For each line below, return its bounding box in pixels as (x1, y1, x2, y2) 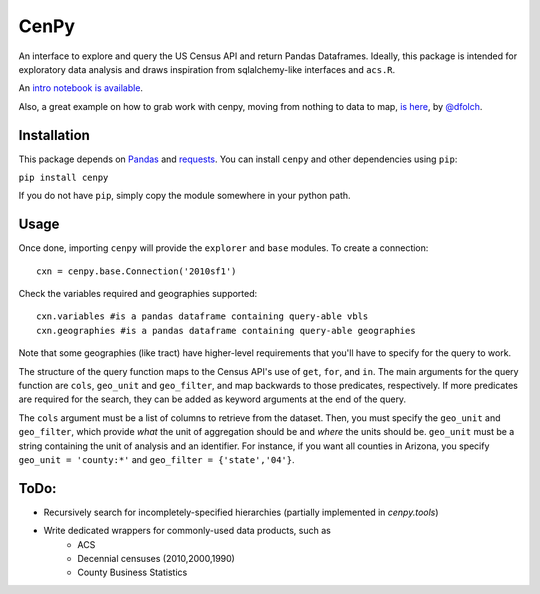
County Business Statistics (77, 566, 188, 579)
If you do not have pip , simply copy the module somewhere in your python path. (18, 190, 351, 202)
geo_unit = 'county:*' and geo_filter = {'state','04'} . (18, 454, 295, 465)
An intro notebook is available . (18, 82, 144, 94)
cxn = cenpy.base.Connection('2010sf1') (36, 265, 237, 277)
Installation (18, 126, 90, 144)
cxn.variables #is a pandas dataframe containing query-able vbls (36, 311, 369, 322)
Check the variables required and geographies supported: (18, 288, 258, 300)
